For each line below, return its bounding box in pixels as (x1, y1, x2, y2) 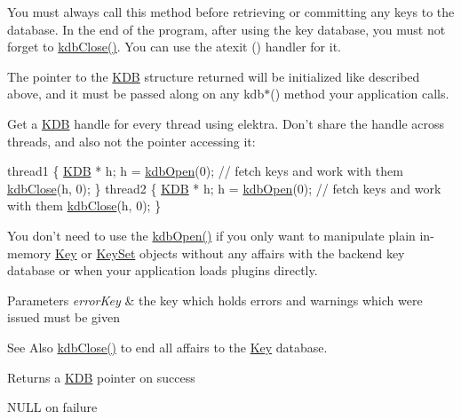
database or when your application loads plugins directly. (7, 261, 318, 280)
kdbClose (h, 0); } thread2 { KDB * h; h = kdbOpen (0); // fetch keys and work (7, 178, 441, 197)
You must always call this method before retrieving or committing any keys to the (7, 3, 455, 20)
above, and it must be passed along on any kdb (7, 84, 265, 103)
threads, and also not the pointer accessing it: (7, 131, 256, 150)
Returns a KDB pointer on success (7, 368, 195, 386)
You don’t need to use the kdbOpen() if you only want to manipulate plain (7, 225, 416, 244)
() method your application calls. (270, 84, 449, 103)
